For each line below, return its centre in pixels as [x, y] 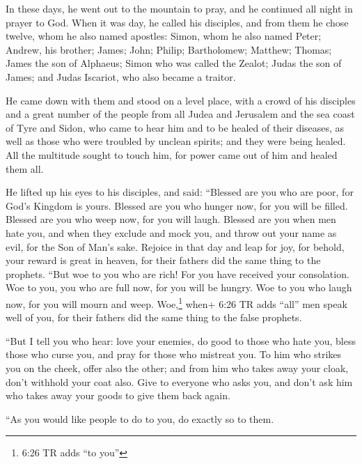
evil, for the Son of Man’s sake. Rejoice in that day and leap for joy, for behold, [175, 246]
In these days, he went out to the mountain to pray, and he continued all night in [179, 8]
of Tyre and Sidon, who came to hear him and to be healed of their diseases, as [175, 127]
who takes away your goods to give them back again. [118, 395]
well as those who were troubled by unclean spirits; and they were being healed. [176, 141]
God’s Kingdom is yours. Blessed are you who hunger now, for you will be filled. [177, 205]
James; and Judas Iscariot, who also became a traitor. [121, 76]
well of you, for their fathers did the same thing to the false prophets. [154, 317]
